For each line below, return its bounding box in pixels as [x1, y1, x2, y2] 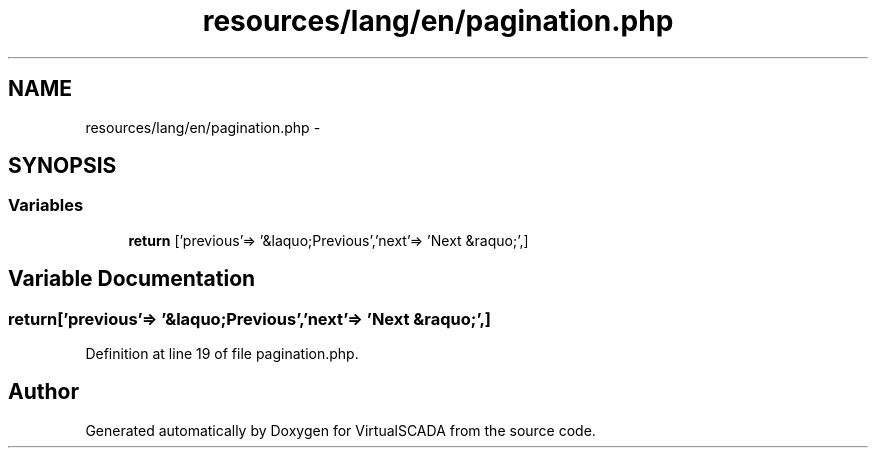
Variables [8, 195, 84, 216]
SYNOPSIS [8, 153, 117, 179]
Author [8, 379, 79, 405]
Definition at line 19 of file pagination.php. [85, 345, 359, 363]
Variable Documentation [8, 266, 256, 292]
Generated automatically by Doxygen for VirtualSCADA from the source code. [85, 421, 596, 439]
